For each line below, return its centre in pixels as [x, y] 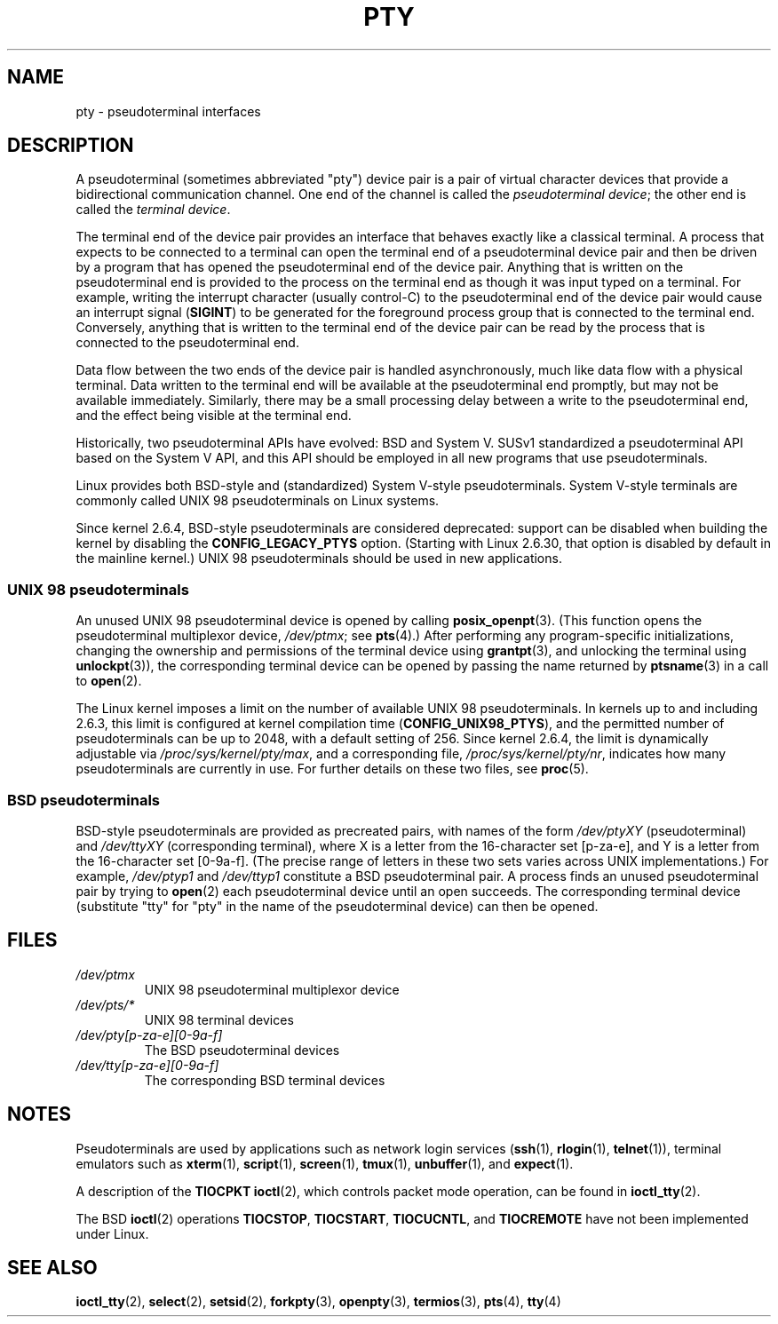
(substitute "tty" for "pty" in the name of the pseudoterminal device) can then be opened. [337, 906]
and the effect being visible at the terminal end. [214, 416]
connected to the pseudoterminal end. [187, 343]
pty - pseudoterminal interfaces [168, 111]
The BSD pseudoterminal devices [242, 1050]
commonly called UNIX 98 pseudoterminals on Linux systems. [258, 501]
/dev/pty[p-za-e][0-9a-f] [149, 1035]
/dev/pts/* [105, 1004]
